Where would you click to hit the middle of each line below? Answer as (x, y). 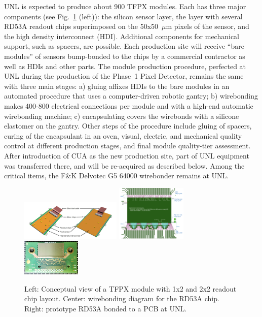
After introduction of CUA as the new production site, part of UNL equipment (127, 155)
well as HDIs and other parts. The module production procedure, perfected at (125, 66)
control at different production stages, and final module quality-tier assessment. (127, 146)
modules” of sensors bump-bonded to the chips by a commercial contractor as (125, 56)
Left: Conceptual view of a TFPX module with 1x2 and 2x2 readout (130, 288)
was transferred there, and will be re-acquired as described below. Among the (124, 165)
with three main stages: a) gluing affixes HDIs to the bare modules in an (117, 86)
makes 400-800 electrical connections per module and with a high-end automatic (129, 105)
